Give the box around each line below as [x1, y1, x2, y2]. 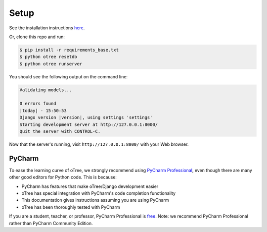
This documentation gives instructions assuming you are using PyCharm [21, 197, 169, 203]
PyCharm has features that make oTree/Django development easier [21, 183, 159, 189]
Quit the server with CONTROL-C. [19, 129, 101, 134]
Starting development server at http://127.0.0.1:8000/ [19, 121, 158, 127]
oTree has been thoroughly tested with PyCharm [21, 204, 121, 210]
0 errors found [19, 101, 56, 107]
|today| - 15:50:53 [19, 108, 67, 114]
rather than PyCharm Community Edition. [9, 220, 93, 226]
